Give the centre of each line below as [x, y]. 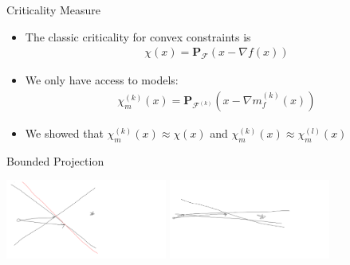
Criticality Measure [53, 10]
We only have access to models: [102, 80]
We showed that [64, 132]
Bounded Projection [55, 160]
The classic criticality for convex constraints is [138, 36]
